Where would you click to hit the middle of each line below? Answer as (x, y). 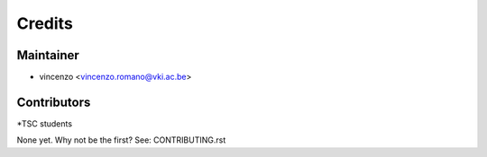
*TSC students (44, 123)
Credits (45, 23)
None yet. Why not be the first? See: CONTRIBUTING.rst (121, 140)
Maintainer (48, 55)
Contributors (54, 102)
